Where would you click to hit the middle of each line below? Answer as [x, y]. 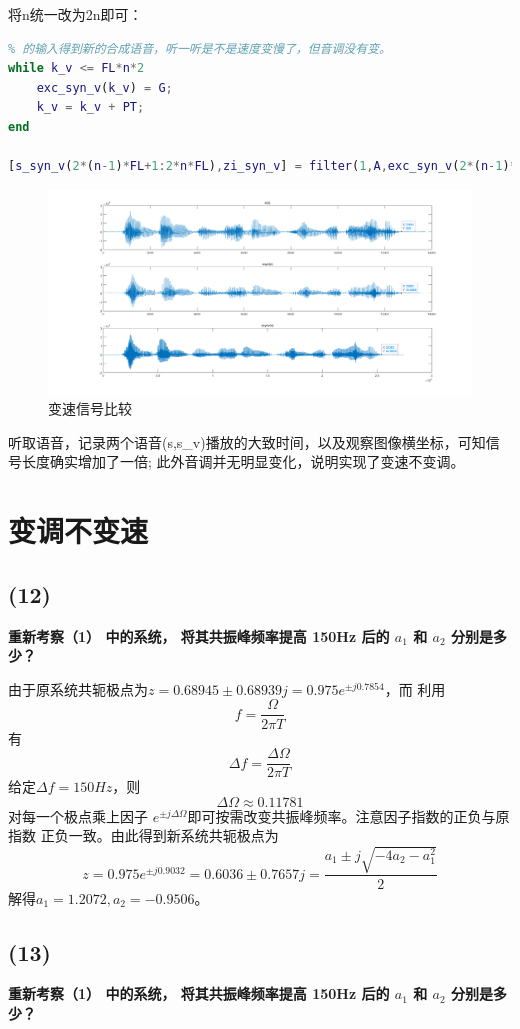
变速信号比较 [90, 408]
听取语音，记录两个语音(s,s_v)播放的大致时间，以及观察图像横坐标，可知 [247, 441]
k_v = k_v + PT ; [90, 107]
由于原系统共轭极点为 [78, 688]
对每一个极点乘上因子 [78, 815]
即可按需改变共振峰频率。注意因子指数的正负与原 [348, 815]
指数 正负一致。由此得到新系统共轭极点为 [143, 835]
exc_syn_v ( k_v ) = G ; [104, 87]
